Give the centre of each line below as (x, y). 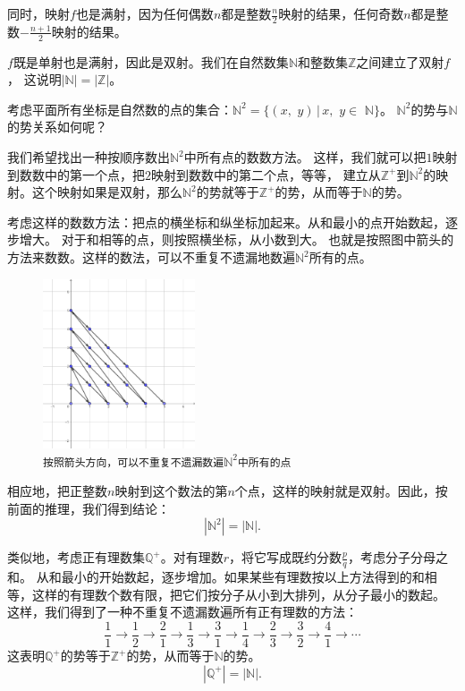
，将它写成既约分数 (286, 557)
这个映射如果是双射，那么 (107, 192)
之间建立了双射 (400, 61)
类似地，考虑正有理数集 (76, 557)
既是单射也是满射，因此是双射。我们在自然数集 (151, 61)
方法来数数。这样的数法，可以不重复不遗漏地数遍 (151, 257)
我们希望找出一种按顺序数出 (89, 157)
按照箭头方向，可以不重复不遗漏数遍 (134, 462)
